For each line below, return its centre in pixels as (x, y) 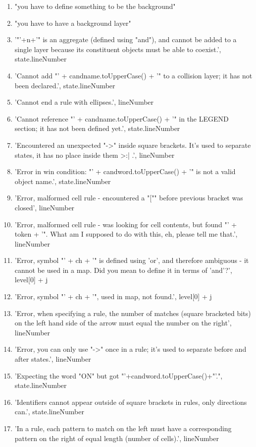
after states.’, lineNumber (53, 359)
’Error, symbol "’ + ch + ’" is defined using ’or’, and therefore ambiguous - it (132, 260)
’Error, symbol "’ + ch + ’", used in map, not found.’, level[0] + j (113, 296)
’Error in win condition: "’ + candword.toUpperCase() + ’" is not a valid (125, 171)
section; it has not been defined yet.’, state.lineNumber (97, 128)
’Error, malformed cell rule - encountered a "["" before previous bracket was (129, 198)
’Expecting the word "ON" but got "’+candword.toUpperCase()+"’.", (119, 375)
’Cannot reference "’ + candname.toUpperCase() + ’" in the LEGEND (122, 118)
